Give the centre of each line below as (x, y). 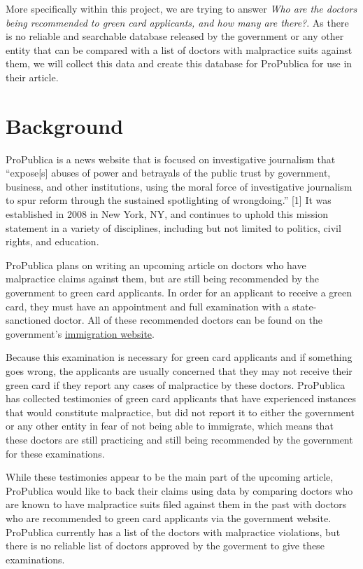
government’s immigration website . (80, 333)
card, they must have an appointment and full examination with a (148, 306)
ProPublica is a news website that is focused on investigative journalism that (171, 159)
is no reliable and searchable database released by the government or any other (175, 36)
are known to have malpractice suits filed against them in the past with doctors (176, 504)
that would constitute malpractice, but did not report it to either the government (180, 412)
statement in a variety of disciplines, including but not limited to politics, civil (173, 227)
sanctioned (28, 320)
